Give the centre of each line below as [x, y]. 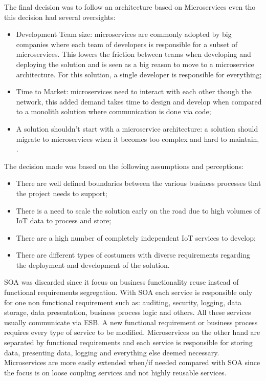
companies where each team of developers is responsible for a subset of [127, 44]
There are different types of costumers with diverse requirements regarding [133, 255]
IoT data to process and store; [64, 220]
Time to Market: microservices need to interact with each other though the [134, 91]
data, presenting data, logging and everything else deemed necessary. [112, 352]
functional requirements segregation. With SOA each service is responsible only [128, 292]
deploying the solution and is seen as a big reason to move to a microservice [135, 64]
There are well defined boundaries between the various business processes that [139, 183]
